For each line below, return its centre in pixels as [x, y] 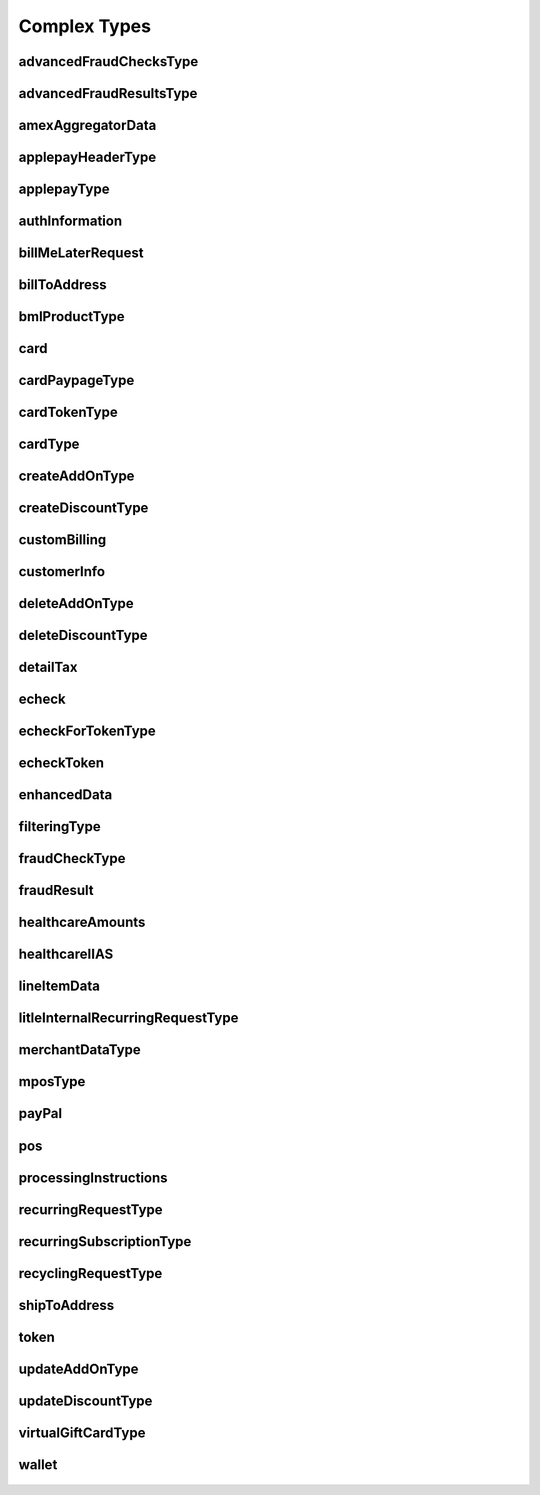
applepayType [64, 189]
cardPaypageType [76, 380]
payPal [40, 1113]
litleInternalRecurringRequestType [128, 1018]
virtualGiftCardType [82, 1432]
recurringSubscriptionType [105, 1241]
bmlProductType [71, 316]
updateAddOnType [78, 1368]
